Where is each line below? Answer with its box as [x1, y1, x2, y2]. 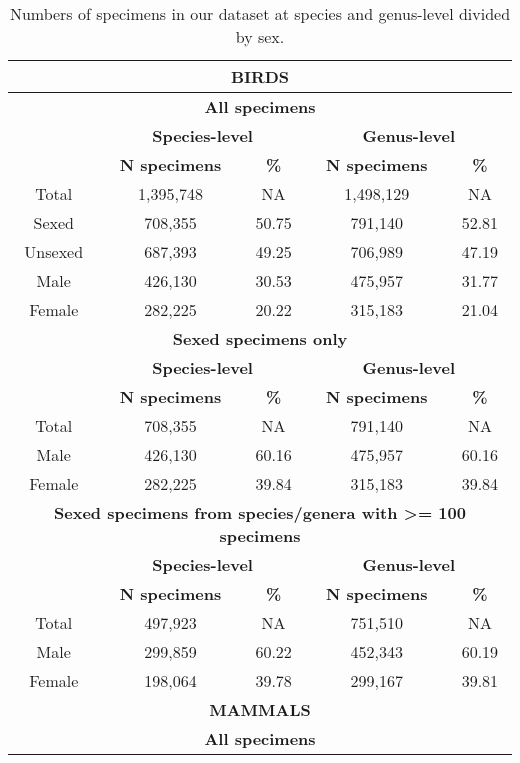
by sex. [235, 25, 285, 48]
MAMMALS [209, 698, 311, 721]
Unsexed [24, 240, 84, 263]
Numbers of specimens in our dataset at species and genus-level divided [9, 2, 511, 25]
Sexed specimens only [172, 327, 348, 350]
